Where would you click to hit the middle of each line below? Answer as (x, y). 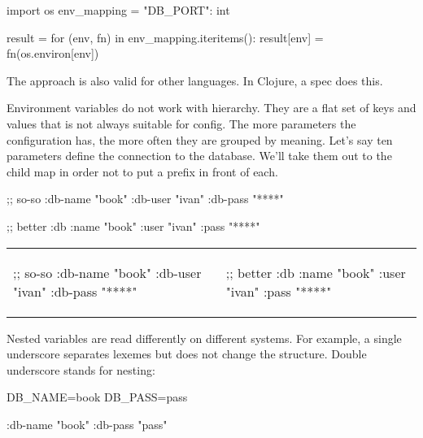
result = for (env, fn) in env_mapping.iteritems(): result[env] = (165, 37)
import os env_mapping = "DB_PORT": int (118, 10)
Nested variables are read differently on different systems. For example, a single (204, 338)
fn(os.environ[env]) (53, 53)
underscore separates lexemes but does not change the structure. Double (187, 354)
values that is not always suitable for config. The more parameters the (181, 123)
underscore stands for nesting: (81, 369)
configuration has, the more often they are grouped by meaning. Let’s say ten (200, 139)
